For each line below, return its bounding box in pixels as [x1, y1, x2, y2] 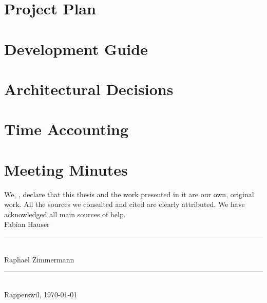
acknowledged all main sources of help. [4, 209, 126, 219]
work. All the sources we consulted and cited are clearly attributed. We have [4, 199, 245, 210]
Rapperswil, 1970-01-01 [4, 289, 78, 299]
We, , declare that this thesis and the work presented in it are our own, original [4, 188, 254, 199]
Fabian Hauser [4, 219, 50, 230]
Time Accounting [4, 119, 129, 140]
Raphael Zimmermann [4, 254, 74, 264]
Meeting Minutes [4, 159, 128, 180]
